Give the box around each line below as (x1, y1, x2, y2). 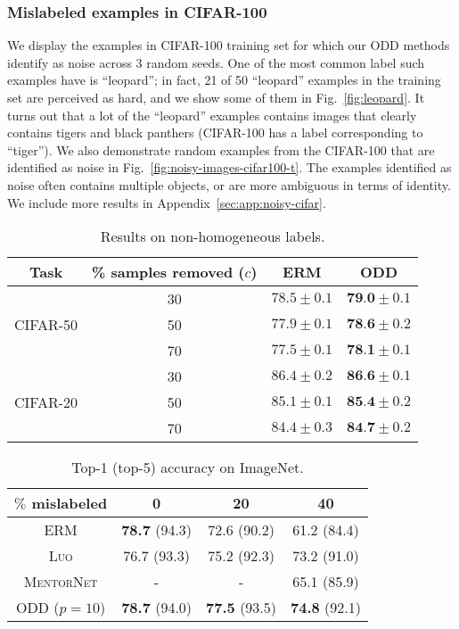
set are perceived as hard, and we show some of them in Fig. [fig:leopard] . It (7, 88, 425, 106)
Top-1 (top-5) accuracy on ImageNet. (71, 457, 304, 478)
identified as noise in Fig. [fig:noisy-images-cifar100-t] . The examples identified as (7, 158, 452, 177)
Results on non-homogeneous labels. (100, 226, 325, 247)
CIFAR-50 (14, 314, 78, 335)
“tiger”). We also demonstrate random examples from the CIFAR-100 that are (7, 140, 435, 159)
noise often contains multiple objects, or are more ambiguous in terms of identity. (7, 175, 451, 194)
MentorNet (23, 571, 98, 592)
